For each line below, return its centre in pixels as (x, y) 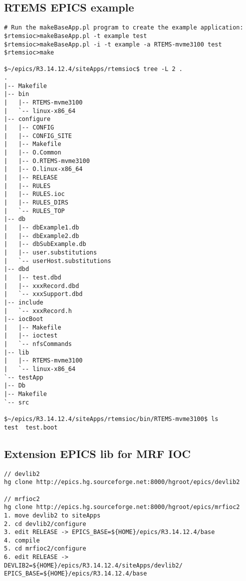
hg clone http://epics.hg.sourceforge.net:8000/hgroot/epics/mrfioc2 (122, 507)
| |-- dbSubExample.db (45, 244)
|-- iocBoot (24, 319)
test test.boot (31, 427)
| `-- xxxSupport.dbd (43, 294)
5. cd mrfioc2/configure (45, 549)
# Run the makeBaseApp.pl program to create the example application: (124, 28)
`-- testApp (24, 377)
